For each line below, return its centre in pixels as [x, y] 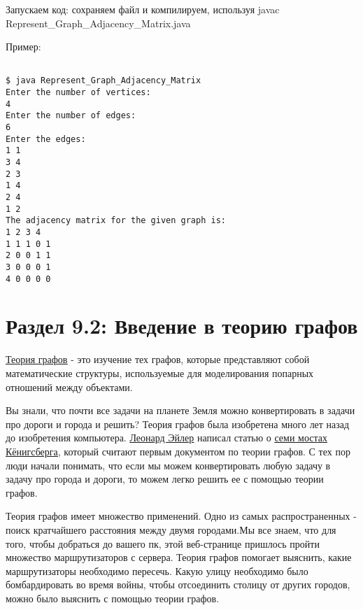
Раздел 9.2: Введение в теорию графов [182, 326]
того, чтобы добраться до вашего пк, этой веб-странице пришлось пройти [163, 543]
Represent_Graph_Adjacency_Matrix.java [98, 23]
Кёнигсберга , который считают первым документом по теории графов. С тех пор [178, 451]
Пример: [23, 47]
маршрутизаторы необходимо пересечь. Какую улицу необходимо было [157, 570]
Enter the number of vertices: [78, 93]
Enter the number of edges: [71, 116]
